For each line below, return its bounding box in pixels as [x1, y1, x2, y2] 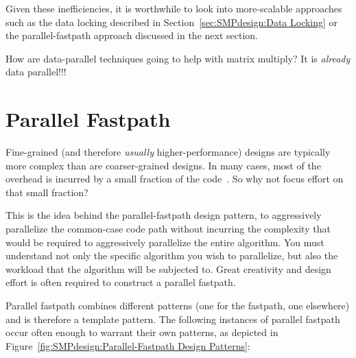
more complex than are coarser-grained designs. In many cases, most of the [5, 158, 321, 172]
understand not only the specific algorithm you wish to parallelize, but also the [5, 248, 338, 263]
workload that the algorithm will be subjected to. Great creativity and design [5, 261, 331, 276]
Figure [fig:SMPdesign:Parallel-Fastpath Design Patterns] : [5, 338, 250, 353]
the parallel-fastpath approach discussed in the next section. [5, 28, 258, 43]
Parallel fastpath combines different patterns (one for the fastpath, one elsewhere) [5, 298, 350, 313]
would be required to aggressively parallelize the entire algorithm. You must [5, 235, 324, 249]
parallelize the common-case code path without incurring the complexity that [5, 222, 331, 236]
